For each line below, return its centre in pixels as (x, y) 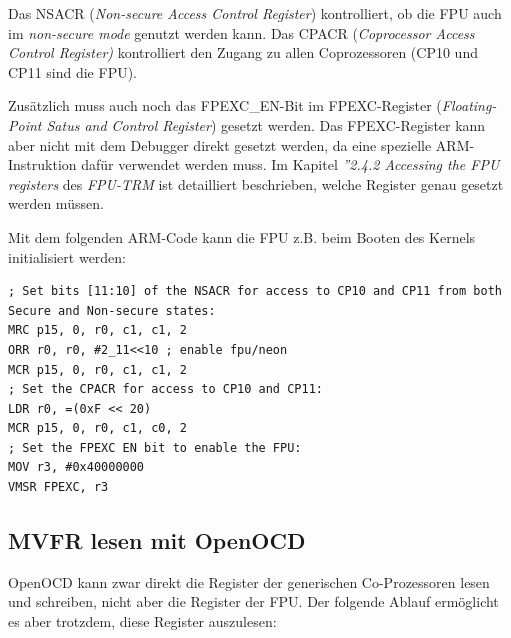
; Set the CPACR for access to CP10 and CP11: (165, 389)
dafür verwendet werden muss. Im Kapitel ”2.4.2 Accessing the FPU (290, 164)
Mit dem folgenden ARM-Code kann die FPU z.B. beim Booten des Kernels (242, 236)
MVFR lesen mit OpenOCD (157, 540)
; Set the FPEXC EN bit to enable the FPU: (155, 447)
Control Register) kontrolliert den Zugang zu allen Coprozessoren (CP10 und (243, 52)
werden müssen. (56, 203)
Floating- (469, 105)
